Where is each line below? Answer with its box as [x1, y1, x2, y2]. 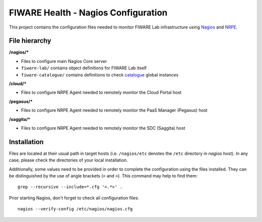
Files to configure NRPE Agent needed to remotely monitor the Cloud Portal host [21, 89, 182, 95]
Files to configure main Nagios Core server [21, 58, 107, 64]
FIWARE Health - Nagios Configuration [9, 7, 167, 18]
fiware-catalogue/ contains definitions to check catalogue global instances [21, 72, 179, 77]
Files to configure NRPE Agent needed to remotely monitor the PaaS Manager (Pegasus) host [21, 107, 208, 113]
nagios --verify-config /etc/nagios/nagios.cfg [17, 206, 133, 212]
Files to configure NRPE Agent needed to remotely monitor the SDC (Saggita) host [21, 125, 185, 131]
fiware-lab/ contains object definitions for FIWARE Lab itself [21, 65, 147, 71]
